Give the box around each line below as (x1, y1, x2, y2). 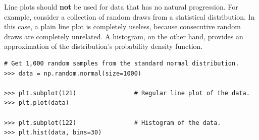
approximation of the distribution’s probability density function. (4, 41, 203, 51)
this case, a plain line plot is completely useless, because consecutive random (4, 21, 241, 32)
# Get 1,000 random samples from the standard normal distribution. (4, 59, 239, 67)
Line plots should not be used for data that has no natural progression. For (4, 2, 238, 12)
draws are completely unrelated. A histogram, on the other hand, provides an (4, 31, 243, 41)
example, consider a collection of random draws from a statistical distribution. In (4, 11, 255, 22)
